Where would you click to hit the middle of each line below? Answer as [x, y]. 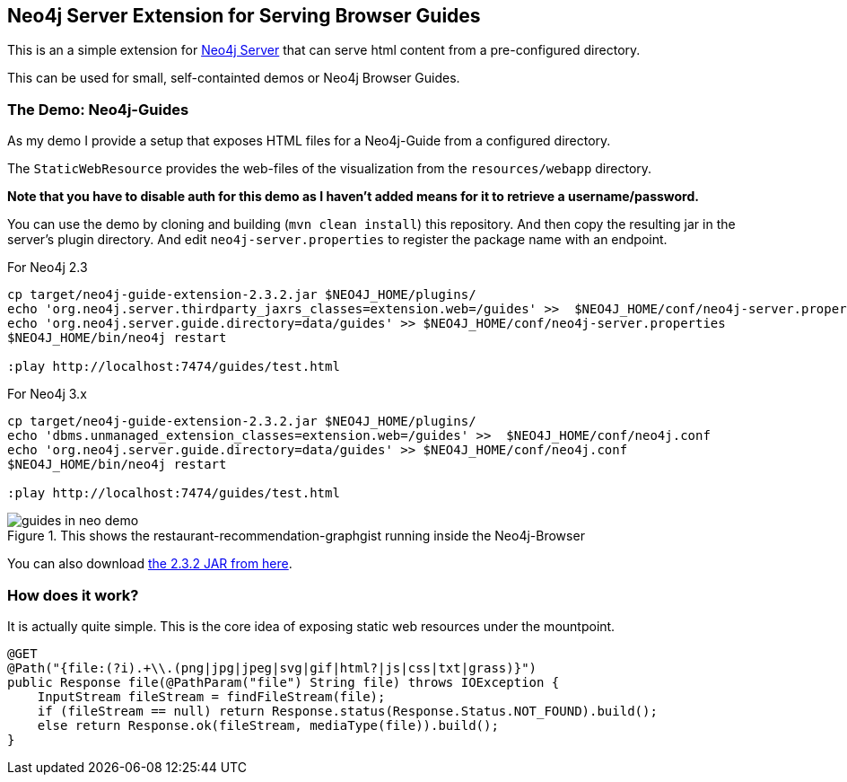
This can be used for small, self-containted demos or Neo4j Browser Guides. [234, 78]
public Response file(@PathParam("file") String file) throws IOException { [284, 682]
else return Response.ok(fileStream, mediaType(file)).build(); [268, 725]
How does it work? [73, 595]
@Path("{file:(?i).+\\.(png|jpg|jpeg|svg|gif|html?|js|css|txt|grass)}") [272, 668]
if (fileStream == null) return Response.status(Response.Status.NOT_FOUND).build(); [347, 711]
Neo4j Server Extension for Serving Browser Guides [244, 16]
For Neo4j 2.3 [48, 268]
